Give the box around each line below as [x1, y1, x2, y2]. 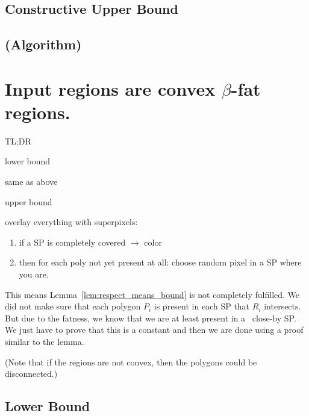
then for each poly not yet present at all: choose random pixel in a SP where [19, 256, 302, 269]
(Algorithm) [5, 35, 82, 54]
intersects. [264, 300, 301, 312]
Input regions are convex [5, 76, 216, 101]
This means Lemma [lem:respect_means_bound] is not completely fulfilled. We [5, 288, 300, 300]
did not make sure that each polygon [5, 300, 141, 312]
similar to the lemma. [5, 335, 84, 347]
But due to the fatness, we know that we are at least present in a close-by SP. [5, 311, 296, 324]
